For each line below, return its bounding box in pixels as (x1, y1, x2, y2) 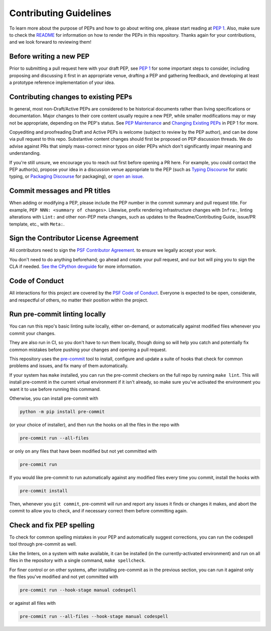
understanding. (9, 150, 41, 156)
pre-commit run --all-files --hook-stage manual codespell (20, 613, 168, 619)
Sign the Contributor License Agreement (9, 234, 139, 243)
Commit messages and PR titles (9, 186, 110, 195)
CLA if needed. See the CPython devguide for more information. (9, 264, 142, 270)
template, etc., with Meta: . (9, 221, 65, 227)
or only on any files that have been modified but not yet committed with (9, 448, 157, 454)
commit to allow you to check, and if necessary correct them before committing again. (9, 508, 188, 514)
